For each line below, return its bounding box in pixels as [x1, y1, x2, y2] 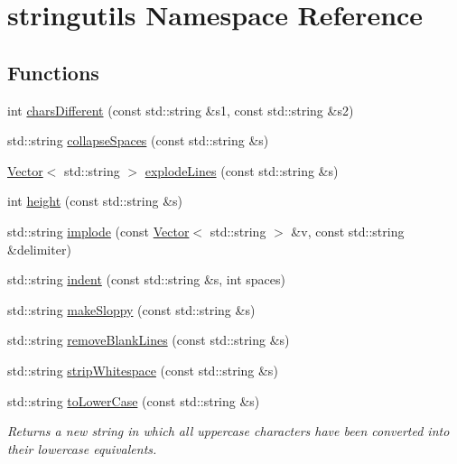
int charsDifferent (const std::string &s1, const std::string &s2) [7, 100, 354, 119]
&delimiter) [7, 239, 71, 258]
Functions [7, 58, 99, 86]
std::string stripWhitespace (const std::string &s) [7, 360, 278, 379]
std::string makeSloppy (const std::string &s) [7, 300, 256, 319]
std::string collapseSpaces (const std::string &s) [7, 131, 269, 150]
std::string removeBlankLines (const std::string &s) [7, 330, 290, 349]
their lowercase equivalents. [7, 439, 157, 458]
